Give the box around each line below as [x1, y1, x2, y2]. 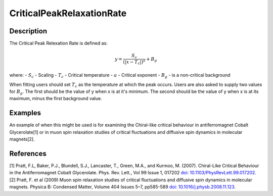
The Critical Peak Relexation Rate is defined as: [9, 40, 108, 46]
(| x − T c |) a [123, 58, 146, 66]
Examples [9, 109, 41, 117]
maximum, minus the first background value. [9, 95, 102, 102]
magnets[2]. [9, 136, 35, 142]
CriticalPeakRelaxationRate [9, 8, 127, 19]
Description [9, 27, 48, 35]
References [9, 149, 47, 158]
